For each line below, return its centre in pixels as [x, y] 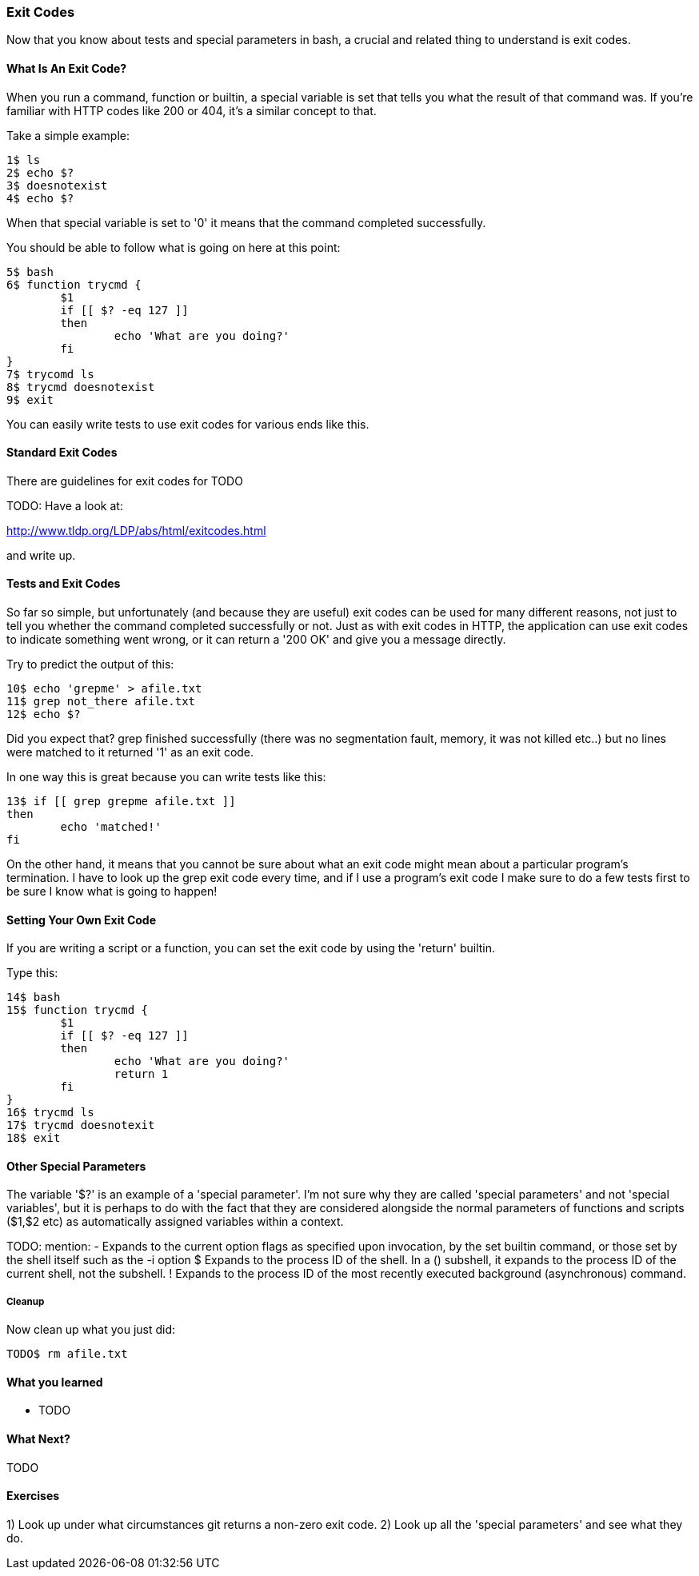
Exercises [33, 1496]
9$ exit [30, 399]
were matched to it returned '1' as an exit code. [130, 752]
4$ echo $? [40, 198]
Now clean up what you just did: [91, 1330]
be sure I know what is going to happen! [112, 892]
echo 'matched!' [111, 827]
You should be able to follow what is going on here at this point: [174, 247]
